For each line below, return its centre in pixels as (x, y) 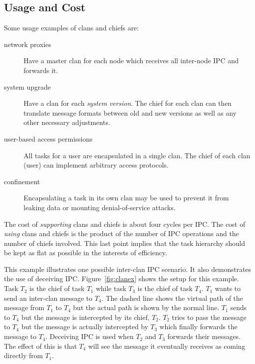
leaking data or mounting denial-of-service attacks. (100, 207)
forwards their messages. (204, 336)
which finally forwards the (199, 327)
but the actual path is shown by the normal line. (146, 307)
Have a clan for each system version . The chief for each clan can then (128, 103)
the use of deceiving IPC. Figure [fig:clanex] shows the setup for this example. (122, 279)
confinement (22, 181)
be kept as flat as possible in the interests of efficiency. (86, 253)
